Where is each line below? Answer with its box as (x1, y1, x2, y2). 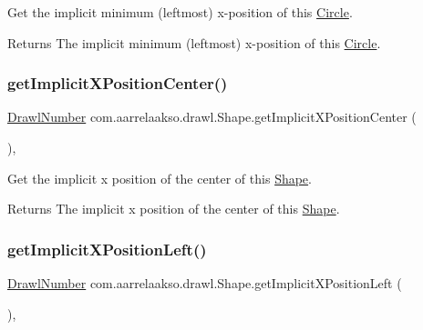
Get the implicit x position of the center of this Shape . (7, 168, 312, 187)
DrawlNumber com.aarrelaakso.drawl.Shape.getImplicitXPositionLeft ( (7, 274, 402, 292)
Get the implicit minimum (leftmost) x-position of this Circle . (7, 3, 353, 21)
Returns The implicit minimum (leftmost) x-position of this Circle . (7, 33, 381, 52)
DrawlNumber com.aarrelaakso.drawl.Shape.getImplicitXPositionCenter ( (7, 107, 417, 126)
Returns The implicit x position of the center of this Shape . (7, 199, 340, 218)
